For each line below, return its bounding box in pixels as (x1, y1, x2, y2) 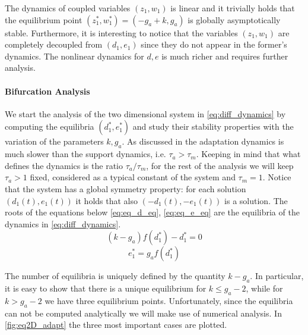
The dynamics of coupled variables (5, 2, 131, 14)
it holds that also (75, 194, 138, 206)
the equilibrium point (5, 13, 82, 26)
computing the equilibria (5, 120, 94, 133)
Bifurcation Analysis (5, 84, 90, 97)
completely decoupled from (5, 38, 103, 51)
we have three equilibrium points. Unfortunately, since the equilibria (45, 294, 293, 306)
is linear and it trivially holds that (170, 2, 295, 14)
